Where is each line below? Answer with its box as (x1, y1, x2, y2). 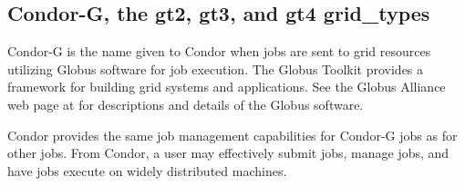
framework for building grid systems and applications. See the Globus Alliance (7, 77, 446, 96)
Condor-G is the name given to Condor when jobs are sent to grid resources (7, 42, 431, 61)
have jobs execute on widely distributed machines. (7, 161, 287, 180)
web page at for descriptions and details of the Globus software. (7, 94, 364, 113)
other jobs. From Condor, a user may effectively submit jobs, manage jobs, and (7, 143, 449, 162)
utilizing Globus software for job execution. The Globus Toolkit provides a (7, 59, 424, 78)
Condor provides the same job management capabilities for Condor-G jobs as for (7, 125, 458, 144)
